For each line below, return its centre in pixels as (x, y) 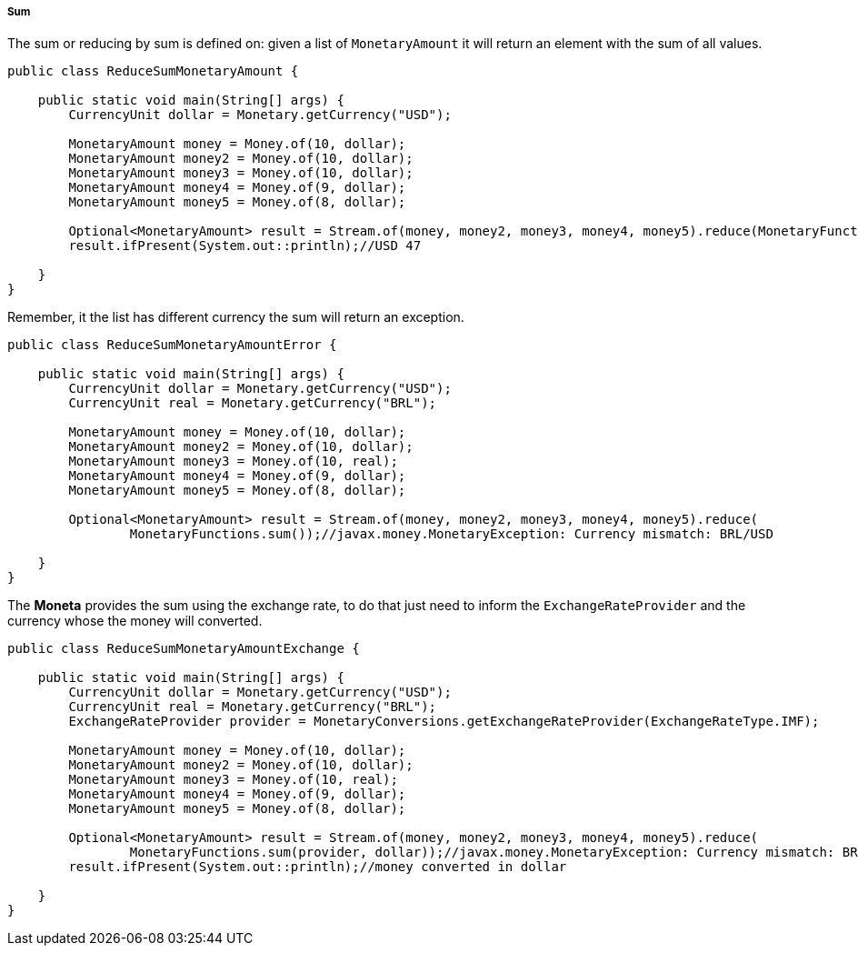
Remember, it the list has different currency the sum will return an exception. (236, 317)
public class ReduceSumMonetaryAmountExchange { (184, 649)
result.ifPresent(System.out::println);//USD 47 (245, 246)
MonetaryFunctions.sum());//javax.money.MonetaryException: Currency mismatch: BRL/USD (451, 534)
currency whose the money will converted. (135, 621)
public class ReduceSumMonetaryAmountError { (172, 345)
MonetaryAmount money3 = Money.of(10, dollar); (241, 173)
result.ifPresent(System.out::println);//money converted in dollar (318, 867)
